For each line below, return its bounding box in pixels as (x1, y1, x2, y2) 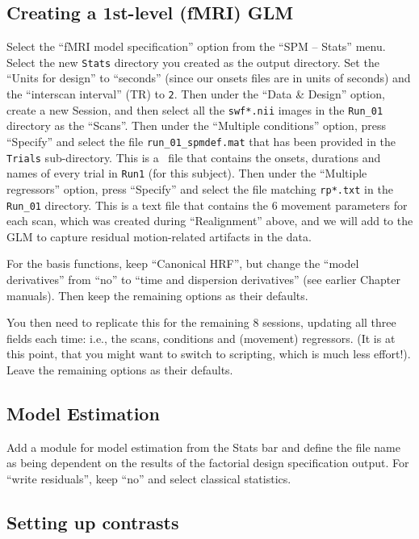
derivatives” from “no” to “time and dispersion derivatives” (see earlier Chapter (6, 271, 400, 288)
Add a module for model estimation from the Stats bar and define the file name (6, 438, 400, 455)
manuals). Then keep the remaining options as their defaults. (6, 286, 308, 303)
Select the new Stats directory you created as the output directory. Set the (6, 53, 379, 70)
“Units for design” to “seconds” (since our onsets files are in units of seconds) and (6, 69, 411, 86)
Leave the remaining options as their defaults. (6, 361, 233, 378)
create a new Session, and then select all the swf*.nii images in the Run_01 (6, 101, 383, 118)
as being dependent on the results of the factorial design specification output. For (6, 454, 409, 471)
